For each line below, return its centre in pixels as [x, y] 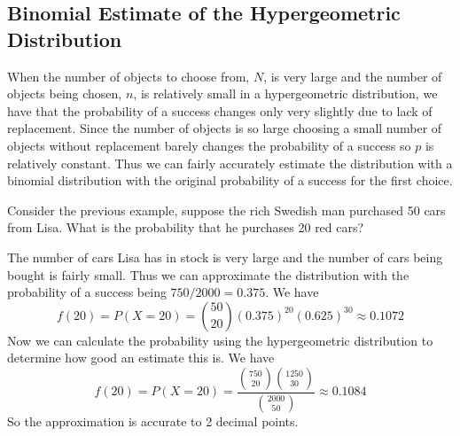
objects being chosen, [65, 93]
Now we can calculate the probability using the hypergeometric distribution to [220, 340]
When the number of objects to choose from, [129, 76]
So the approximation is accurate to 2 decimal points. [153, 420]
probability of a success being [87, 292]
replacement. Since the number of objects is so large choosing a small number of [225, 128]
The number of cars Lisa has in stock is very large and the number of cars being [225, 257]
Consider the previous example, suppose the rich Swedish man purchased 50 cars [226, 210]
